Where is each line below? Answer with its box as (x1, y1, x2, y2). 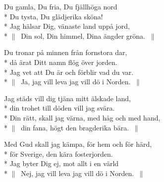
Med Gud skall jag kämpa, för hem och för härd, (4, 139, 152, 149)
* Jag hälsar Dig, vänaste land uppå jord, (4, 21, 130, 31)
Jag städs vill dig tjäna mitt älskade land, (4, 93, 131, 103)
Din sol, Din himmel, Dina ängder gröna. (21, 30, 146, 41)
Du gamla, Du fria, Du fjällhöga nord (4, 1, 117, 11)
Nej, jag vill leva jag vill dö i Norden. (21, 168, 134, 178)
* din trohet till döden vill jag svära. (4, 103, 115, 113)
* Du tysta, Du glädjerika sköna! (4, 11, 103, 21)
